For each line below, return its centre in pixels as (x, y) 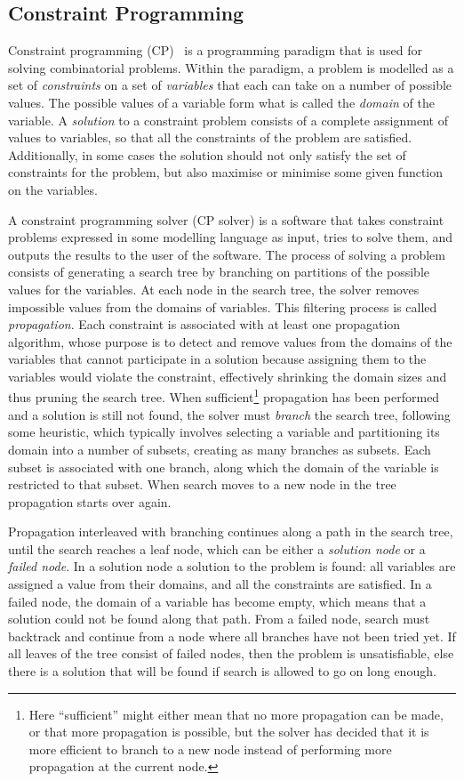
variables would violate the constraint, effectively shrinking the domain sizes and (228, 376)
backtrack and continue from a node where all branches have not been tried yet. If (232, 636)
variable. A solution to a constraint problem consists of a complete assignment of (228, 120)
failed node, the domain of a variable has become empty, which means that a (217, 601)
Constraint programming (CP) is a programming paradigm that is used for (215, 50)
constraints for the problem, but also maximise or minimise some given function (226, 172)
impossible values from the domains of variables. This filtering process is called (223, 306)
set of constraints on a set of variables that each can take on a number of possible (230, 85)
